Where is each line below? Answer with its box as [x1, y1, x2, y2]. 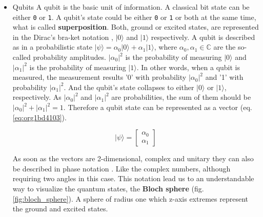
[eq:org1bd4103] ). [12, 112, 67, 122]
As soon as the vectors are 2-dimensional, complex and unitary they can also [12, 153, 254, 164]
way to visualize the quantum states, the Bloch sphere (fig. [12, 183, 204, 193]
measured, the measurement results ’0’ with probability [12, 72, 187, 82]
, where [154, 41, 177, 52]
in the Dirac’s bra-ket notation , [12, 31, 113, 42]
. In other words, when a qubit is [136, 61, 240, 72]
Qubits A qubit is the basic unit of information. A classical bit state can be [12, 2, 250, 12]
